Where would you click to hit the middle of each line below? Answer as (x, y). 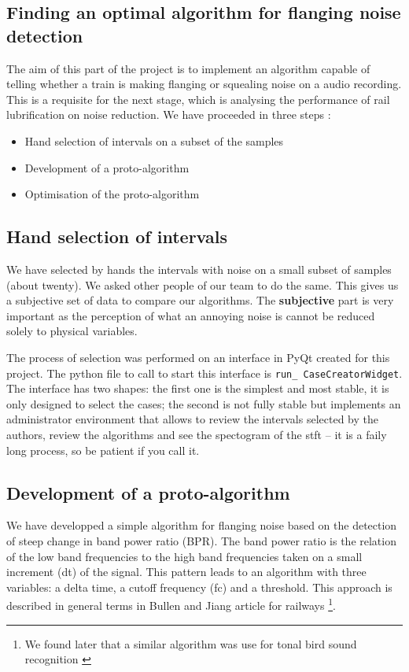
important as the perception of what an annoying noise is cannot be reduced (191, 315)
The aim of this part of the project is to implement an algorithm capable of (188, 68)
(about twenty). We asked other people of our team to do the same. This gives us (203, 284)
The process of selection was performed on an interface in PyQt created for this (198, 357)
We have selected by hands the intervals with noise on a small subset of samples (199, 269)
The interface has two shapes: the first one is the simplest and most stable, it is (198, 388)
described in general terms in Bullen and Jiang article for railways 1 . (171, 604)
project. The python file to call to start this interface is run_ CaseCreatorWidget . (204, 373)
